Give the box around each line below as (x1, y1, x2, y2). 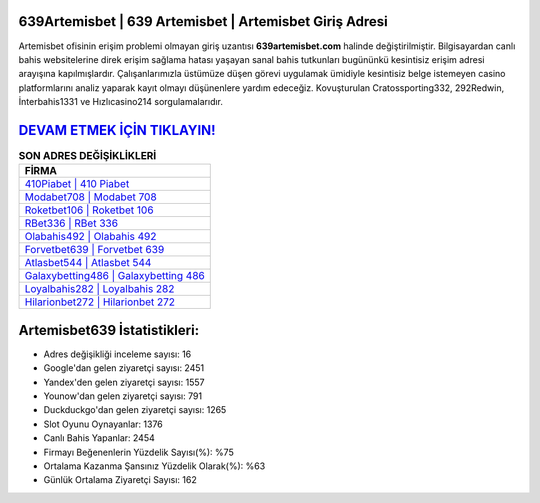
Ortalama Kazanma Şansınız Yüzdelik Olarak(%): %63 (43, 460, 266, 472)
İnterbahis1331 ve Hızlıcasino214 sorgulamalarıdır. (18, 96, 224, 108)
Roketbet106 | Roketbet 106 (24, 203, 154, 217)
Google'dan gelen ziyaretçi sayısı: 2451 (43, 362, 205, 374)
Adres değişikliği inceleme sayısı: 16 (43, 348, 192, 360)
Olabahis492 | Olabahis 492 (24, 230, 157, 244)
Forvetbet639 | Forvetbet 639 (24, 243, 165, 257)
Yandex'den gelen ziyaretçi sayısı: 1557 (43, 376, 205, 388)
